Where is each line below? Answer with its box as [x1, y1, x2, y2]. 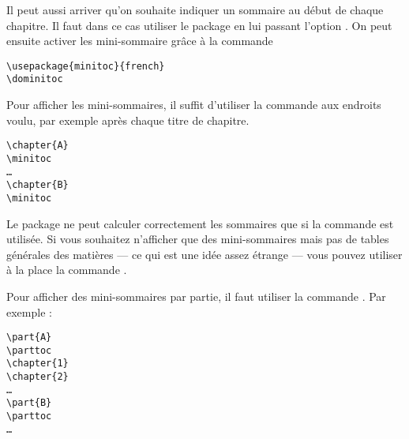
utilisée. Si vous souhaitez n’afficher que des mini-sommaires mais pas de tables [6, 231, 389, 247]
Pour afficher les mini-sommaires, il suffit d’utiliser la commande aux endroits [6, 96, 381, 113]
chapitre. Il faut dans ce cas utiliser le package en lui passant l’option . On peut [6, 17, 392, 33]
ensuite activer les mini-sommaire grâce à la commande [6, 32, 273, 49]
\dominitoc [6, 73, 63, 85]
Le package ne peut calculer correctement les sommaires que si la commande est [6, 215, 394, 231]
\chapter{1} [6, 358, 69, 370]
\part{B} [6, 397, 52, 409]
